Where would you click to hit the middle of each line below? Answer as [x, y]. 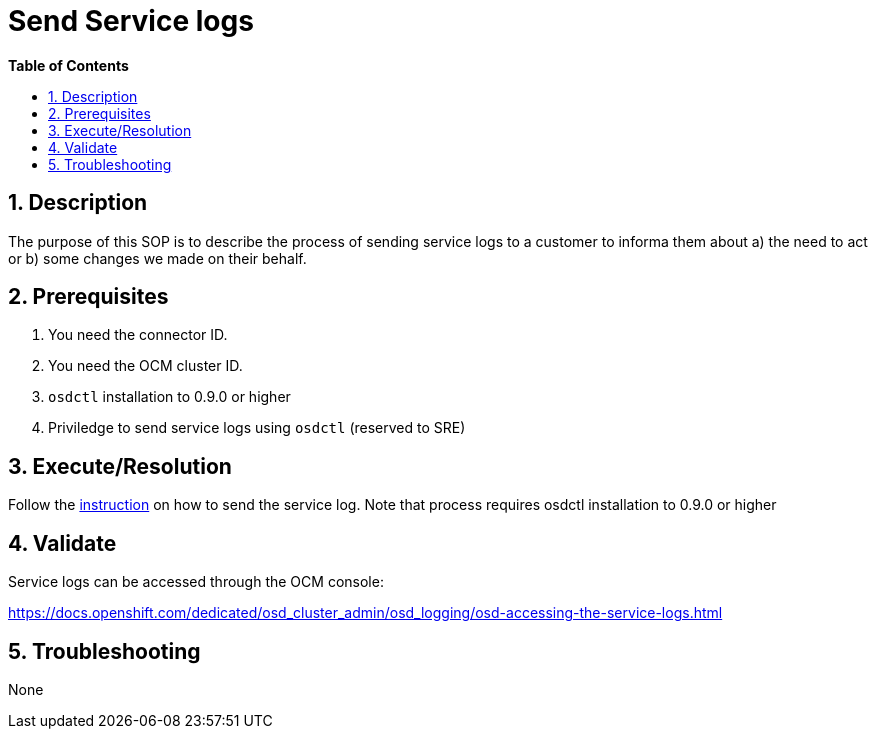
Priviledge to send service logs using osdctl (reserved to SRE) [257, 428]
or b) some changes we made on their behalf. [157, 258]
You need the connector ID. [138, 335]
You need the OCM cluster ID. [145, 366]
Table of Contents [68, 65]
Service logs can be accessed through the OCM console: [196, 582]
